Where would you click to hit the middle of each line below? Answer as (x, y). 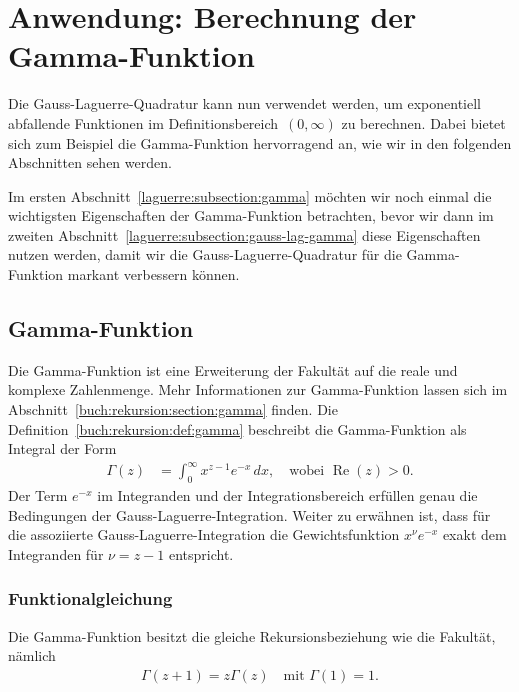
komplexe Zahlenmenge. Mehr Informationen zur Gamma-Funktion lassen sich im (258, 389)
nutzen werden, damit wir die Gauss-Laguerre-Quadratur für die (205, 254)
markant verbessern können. (153, 274)
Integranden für (56, 553)
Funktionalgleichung (90, 598)
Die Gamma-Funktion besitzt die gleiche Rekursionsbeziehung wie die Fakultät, (252, 635)
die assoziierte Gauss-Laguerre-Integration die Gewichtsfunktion (204, 534)
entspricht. (201, 553)
